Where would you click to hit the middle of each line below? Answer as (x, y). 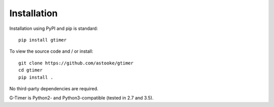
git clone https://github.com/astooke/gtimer (76, 63)
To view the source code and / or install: (51, 51)
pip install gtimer (43, 40)
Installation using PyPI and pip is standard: (54, 28)
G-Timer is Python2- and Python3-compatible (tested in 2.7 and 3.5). (81, 98)
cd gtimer (30, 70)
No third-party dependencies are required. (54, 88)
